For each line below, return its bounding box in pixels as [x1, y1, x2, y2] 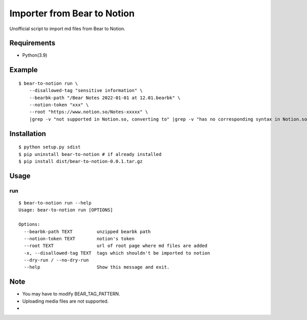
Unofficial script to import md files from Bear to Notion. [9, 26, 125, 32]
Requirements [9, 39, 56, 48]
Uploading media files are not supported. [22, 298, 109, 304]
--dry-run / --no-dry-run [24, 257, 89, 263]
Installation [9, 129, 46, 138]
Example [9, 65, 38, 74]
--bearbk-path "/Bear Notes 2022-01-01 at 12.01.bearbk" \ [29, 95, 181, 101]
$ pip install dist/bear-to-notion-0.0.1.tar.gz [18, 158, 143, 164]
